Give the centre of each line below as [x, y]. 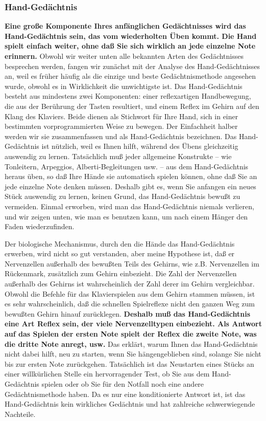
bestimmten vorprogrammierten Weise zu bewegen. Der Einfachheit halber [121, 126]
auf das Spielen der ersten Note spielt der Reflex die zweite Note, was [131, 334]
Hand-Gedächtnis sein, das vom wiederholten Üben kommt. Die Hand [131, 36]
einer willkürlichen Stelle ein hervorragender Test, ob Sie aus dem [107, 374]
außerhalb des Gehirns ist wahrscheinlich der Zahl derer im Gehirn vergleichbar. [130, 284]
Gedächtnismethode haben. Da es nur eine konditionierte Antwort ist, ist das [125, 394]
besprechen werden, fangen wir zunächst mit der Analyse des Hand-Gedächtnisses [132, 66]
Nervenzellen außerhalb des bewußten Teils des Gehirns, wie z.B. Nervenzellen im [132, 263]
